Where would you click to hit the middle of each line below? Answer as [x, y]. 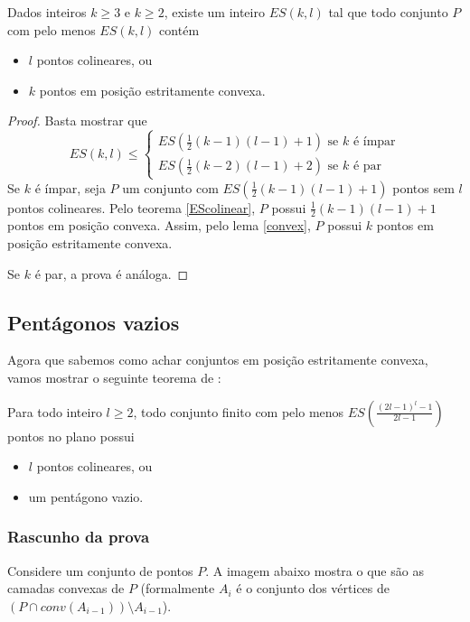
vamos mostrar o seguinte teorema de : [114, 377]
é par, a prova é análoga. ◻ [112, 273]
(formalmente [178, 588]
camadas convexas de [66, 588]
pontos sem [423, 187]
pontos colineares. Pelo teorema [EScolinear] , [132, 207]
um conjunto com [170, 187]
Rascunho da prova [79, 537]
